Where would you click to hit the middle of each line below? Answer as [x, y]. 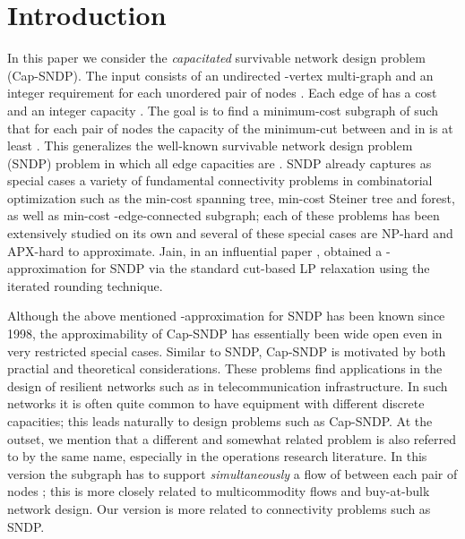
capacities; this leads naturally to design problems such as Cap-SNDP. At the [220, 421]
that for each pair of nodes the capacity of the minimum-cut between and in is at [230, 128]
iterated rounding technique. [85, 285]
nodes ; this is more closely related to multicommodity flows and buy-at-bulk [219, 491]
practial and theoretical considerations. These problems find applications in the [225, 368]
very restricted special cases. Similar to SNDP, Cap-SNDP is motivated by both [227, 351]
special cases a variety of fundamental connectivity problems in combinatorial [220, 180]
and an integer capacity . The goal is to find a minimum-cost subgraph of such [223, 110]
